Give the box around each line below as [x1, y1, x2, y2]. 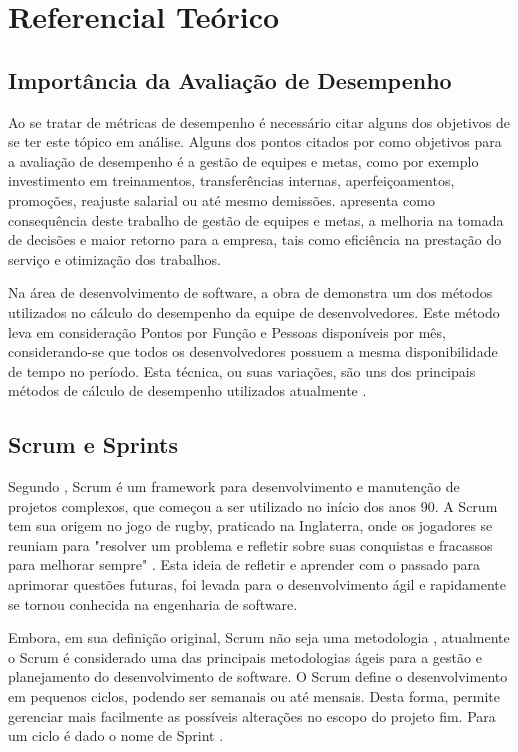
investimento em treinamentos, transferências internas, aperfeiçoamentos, [8, 170, 455, 191]
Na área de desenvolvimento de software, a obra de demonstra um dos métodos [8, 282, 493, 303]
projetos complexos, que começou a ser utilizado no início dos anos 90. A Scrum [8, 495, 498, 516]
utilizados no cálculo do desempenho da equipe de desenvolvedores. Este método [8, 301, 500, 322]
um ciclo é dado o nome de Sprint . [8, 725, 224, 746]
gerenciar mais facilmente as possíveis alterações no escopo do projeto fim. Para [8, 705, 496, 726]
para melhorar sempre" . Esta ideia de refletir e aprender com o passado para [8, 554, 480, 575]
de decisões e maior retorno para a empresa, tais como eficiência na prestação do [8, 229, 502, 250]
